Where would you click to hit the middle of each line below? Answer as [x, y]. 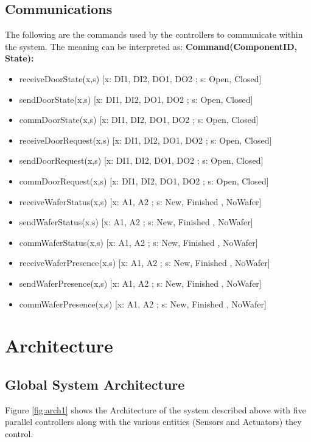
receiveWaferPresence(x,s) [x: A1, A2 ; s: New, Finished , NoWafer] [145, 263]
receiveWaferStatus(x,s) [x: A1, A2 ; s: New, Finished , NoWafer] [140, 201]
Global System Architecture [95, 384]
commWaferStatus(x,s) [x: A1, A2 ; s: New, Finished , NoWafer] [138, 242]
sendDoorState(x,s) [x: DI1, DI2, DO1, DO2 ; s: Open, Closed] [136, 99]
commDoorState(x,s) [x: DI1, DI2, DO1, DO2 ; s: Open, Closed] [139, 120]
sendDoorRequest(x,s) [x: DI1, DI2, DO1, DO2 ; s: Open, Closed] [141, 160]
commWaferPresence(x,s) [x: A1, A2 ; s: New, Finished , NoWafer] [143, 303]
